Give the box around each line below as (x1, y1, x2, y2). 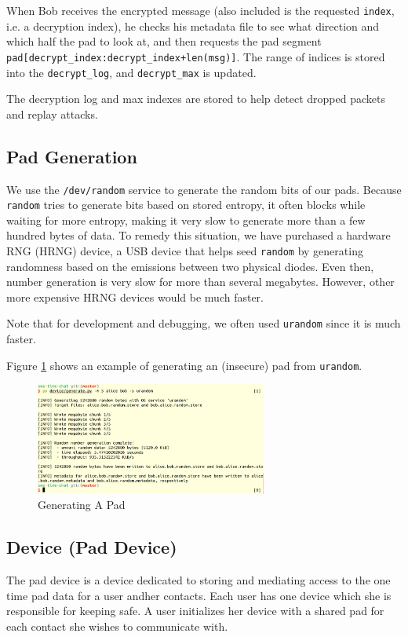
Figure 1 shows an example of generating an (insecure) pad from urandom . (6, 357, 362, 373)
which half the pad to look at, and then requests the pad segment (6, 33, 322, 49)
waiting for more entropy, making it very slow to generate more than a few (6, 211, 366, 228)
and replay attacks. (6, 105, 98, 122)
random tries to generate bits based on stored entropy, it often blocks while (6, 196, 366, 213)
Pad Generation (6, 144, 137, 168)
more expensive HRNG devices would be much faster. (6, 288, 264, 305)
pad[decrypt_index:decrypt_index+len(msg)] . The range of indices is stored (6, 48, 385, 64)
